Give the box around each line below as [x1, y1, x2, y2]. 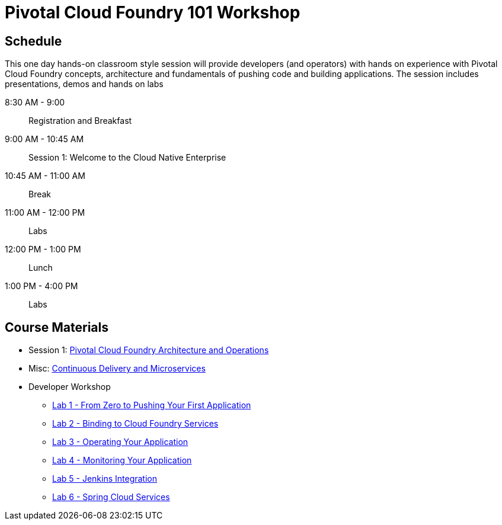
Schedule [5, 33, 62, 49]
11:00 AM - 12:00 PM [5, 207, 85, 218]
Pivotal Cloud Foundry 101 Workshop [5, 2, 300, 23]
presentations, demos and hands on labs [5, 79, 164, 89]
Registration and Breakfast [28, 116, 132, 126]
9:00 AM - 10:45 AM [5, 134, 84, 145]
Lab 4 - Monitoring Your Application [52, 455, 192, 466]
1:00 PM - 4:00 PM [5, 281, 78, 292]
